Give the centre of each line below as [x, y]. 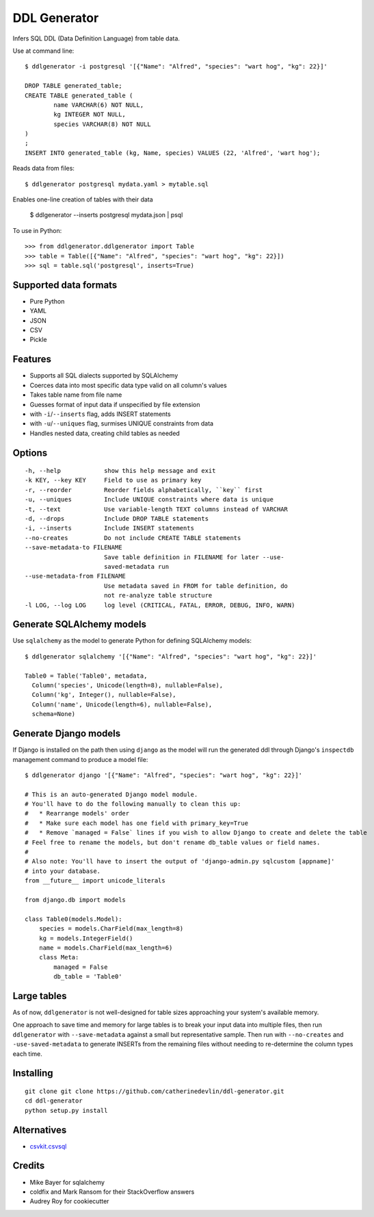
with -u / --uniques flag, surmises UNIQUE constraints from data [122, 423]
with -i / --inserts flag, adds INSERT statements [100, 414]
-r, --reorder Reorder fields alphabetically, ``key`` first [144, 490]
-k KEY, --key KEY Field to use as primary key [113, 480]
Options [30, 453]
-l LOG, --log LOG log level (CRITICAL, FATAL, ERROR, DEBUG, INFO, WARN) [160, 605]
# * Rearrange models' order [77, 813]
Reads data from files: [44, 169]
